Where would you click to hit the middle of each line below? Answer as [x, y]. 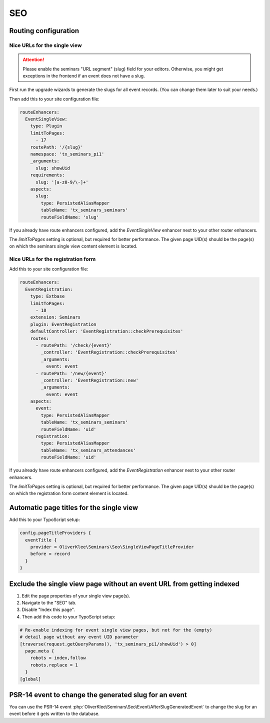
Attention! [33, 59]
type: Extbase [47, 296]
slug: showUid [53, 168]
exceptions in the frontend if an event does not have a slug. [84, 75]
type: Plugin [46, 126]
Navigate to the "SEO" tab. [49, 603]
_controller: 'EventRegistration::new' [89, 380]
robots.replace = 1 [54, 665]
